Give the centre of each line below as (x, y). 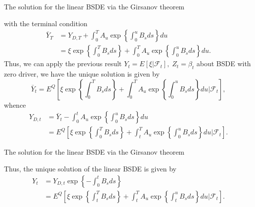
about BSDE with (224, 63)
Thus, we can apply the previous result (63, 63)
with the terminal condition (46, 23)
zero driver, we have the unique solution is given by (82, 74)
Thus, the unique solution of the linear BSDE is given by (90, 168)
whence (15, 104)
